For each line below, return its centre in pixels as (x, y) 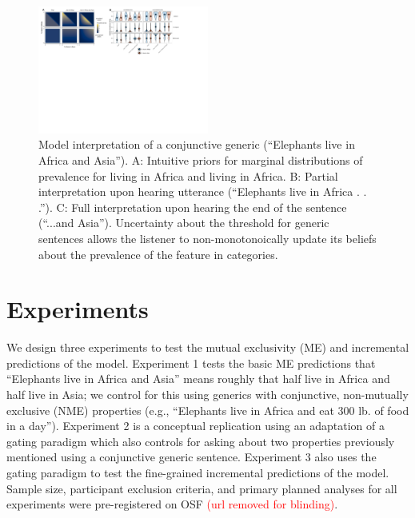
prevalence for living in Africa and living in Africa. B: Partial (188, 175)
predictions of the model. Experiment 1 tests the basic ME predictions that (191, 363)
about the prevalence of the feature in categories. (158, 254)
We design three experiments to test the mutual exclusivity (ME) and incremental (208, 347)
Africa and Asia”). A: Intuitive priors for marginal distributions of (201, 159)
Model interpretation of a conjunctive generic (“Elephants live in (197, 144)
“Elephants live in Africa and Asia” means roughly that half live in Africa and (198, 379)
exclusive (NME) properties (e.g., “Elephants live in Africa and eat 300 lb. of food (208, 410)
